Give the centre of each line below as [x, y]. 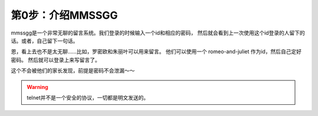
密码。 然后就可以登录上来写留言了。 [55, 60]
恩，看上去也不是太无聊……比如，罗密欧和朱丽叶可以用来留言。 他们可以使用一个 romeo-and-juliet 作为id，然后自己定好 [156, 52]
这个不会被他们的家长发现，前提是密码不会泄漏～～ [73, 71]
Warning [37, 87]
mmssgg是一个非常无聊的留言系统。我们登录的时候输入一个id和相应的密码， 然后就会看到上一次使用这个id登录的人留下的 [158, 33]
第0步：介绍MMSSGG [64, 15]
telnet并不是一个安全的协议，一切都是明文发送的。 [88, 97]
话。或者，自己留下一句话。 [44, 40]
